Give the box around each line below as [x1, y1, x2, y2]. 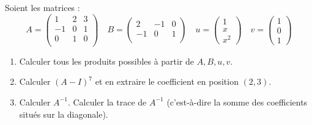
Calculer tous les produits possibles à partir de [19, 54, 195, 67]
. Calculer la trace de [67, 95, 147, 108]
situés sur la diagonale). [19, 107, 108, 120]
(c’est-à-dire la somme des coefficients [166, 95, 308, 108]
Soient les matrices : [5, 1, 80, 13]
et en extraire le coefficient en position [95, 75, 239, 88]
